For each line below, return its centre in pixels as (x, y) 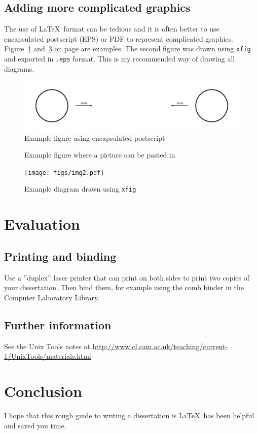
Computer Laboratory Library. (52, 297)
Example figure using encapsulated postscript (95, 137)
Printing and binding (60, 256)
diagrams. (19, 68)
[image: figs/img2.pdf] (64, 173)
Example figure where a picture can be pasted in (100, 155)
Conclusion (43, 391)
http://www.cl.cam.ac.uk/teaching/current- (160, 346)
